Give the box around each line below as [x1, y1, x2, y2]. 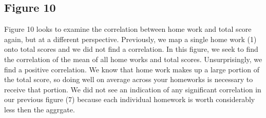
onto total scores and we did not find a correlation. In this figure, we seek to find [4, 44, 258, 54]
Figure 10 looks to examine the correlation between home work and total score [4, 24, 252, 34]
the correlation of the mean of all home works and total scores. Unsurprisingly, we [4, 53, 262, 64]
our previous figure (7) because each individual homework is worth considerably [4, 94, 255, 105]
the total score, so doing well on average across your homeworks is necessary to [4, 74, 253, 85]
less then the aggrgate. [4, 104, 75, 114]
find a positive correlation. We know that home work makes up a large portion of [4, 64, 259, 74]
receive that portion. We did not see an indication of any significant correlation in [4, 84, 261, 94]
